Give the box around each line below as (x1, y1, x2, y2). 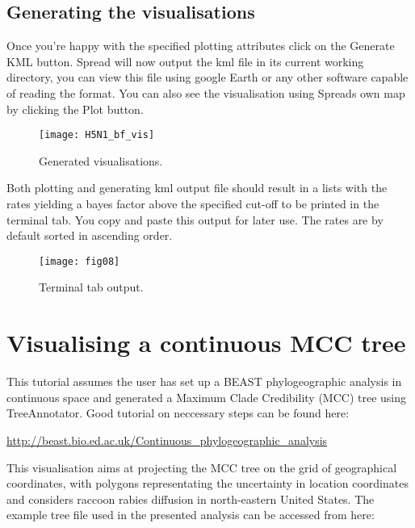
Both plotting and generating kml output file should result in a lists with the (6, 179, 388, 196)
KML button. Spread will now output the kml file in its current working (6, 52, 364, 69)
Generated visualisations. (39, 152, 163, 169)
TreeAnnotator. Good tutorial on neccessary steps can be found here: (6, 404, 350, 421)
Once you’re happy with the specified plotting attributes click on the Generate (6, 37, 395, 54)
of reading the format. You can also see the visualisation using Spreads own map (6, 84, 405, 101)
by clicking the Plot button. (6, 100, 144, 117)
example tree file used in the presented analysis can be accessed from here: (6, 506, 375, 523)
